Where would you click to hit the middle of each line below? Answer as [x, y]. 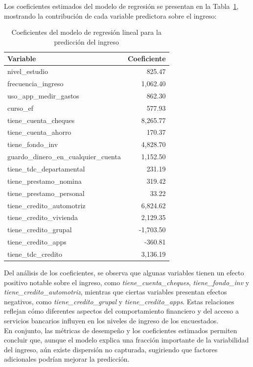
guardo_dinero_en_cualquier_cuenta [64, 157]
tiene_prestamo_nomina [45, 181]
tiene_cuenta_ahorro [39, 132]
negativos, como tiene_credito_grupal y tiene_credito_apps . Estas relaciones [119, 301]
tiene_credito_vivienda [43, 217]
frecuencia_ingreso [35, 84]
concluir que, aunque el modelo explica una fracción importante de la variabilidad [126, 340]
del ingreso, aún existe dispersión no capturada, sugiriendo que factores [111, 349]
